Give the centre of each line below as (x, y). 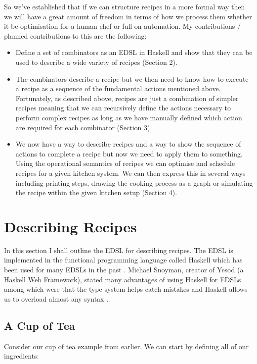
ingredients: (21, 356)
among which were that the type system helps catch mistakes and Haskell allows (126, 289)
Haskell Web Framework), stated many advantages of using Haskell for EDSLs (123, 279)
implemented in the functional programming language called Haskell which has (123, 260)
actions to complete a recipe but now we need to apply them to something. (129, 153)
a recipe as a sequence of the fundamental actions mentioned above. (118, 88)
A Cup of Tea (40, 325)
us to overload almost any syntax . (56, 298)
